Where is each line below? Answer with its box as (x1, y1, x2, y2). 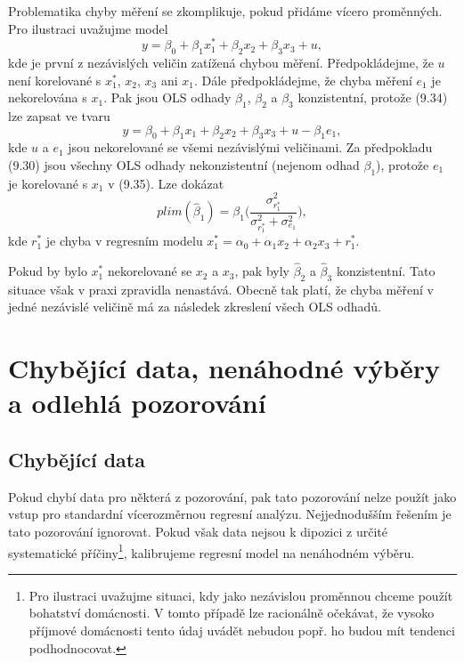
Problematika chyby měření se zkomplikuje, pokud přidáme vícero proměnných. (8, 2, 443, 20)
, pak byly (234, 262, 289, 280)
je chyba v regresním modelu (45, 231, 203, 250)
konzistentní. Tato (336, 262, 436, 280)
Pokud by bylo (8, 262, 87, 280)
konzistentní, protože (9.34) (297, 88, 448, 107)
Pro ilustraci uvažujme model (8, 19, 168, 37)
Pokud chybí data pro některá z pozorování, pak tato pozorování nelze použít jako (8, 487, 457, 505)
